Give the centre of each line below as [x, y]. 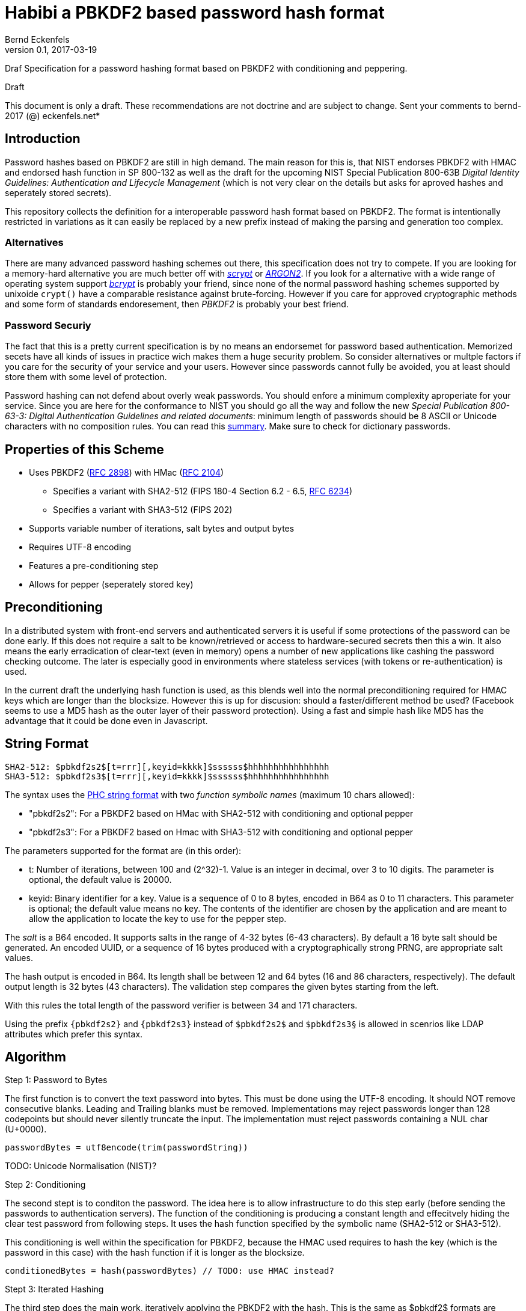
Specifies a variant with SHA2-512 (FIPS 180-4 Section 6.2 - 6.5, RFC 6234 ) [203, 491]
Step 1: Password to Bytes [56, 1080]
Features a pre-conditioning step [94, 565]
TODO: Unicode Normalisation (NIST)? [81, 1166]
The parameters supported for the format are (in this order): [123, 850]
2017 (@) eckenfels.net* [53, 115]
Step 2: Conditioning [45, 1185]
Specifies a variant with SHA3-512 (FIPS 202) [143, 509]
